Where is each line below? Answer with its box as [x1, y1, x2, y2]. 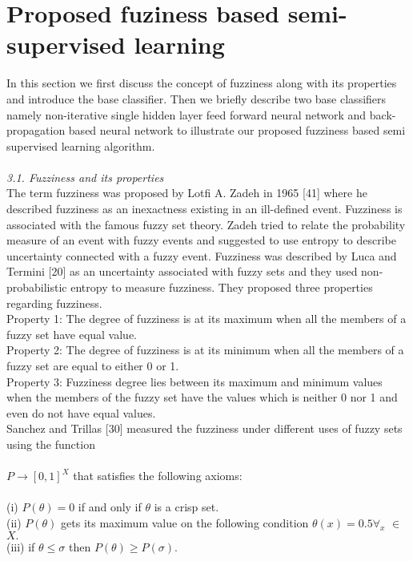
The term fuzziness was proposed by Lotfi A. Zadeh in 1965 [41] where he [6, 184, 367, 201]
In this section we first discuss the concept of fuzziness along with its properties [6, 75, 397, 91]
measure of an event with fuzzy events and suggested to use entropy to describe [6, 232, 397, 248]
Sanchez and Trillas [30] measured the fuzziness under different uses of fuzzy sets [6, 420, 403, 437]
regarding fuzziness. [6, 294, 102, 311]
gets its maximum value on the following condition [61, 514, 309, 531]
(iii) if [6, 538, 35, 555]
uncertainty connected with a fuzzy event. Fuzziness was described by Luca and [6, 247, 397, 264]
